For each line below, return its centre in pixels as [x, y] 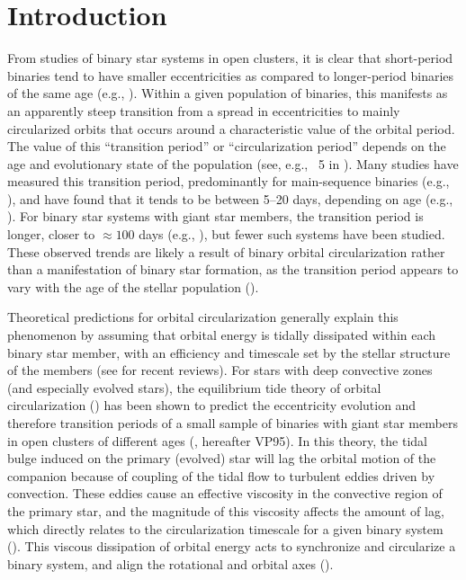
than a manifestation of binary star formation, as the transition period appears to [233, 269]
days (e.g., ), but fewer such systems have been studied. [292, 234]
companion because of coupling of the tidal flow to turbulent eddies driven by [221, 475]
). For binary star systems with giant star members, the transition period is [215, 216]
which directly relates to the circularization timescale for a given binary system [225, 528]
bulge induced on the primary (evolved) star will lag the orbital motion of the [222, 458]
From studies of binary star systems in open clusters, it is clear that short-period [230, 58]
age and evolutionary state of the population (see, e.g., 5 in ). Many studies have [233, 163]
